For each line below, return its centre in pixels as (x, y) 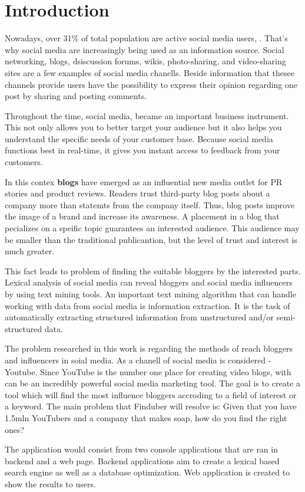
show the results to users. (50, 483)
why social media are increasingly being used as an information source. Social (145, 49)
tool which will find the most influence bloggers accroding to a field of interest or (151, 394)
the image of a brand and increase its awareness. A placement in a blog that (142, 216)
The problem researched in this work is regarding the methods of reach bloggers (149, 348)
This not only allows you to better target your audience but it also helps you (143, 127)
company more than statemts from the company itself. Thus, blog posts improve (150, 204)
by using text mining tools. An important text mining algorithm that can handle (150, 294)
